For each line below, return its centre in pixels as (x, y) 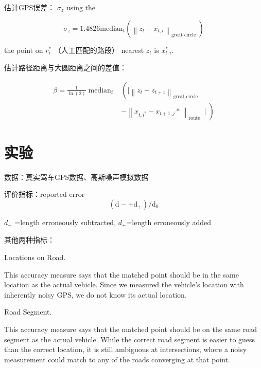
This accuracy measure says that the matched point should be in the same (121, 274)
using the (81, 7)
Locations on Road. (35, 257)
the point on (24, 50)
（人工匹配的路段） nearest (99, 50)
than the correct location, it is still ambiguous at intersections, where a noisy (126, 349)
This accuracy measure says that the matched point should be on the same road (130, 329)
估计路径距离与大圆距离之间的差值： (65, 68)
